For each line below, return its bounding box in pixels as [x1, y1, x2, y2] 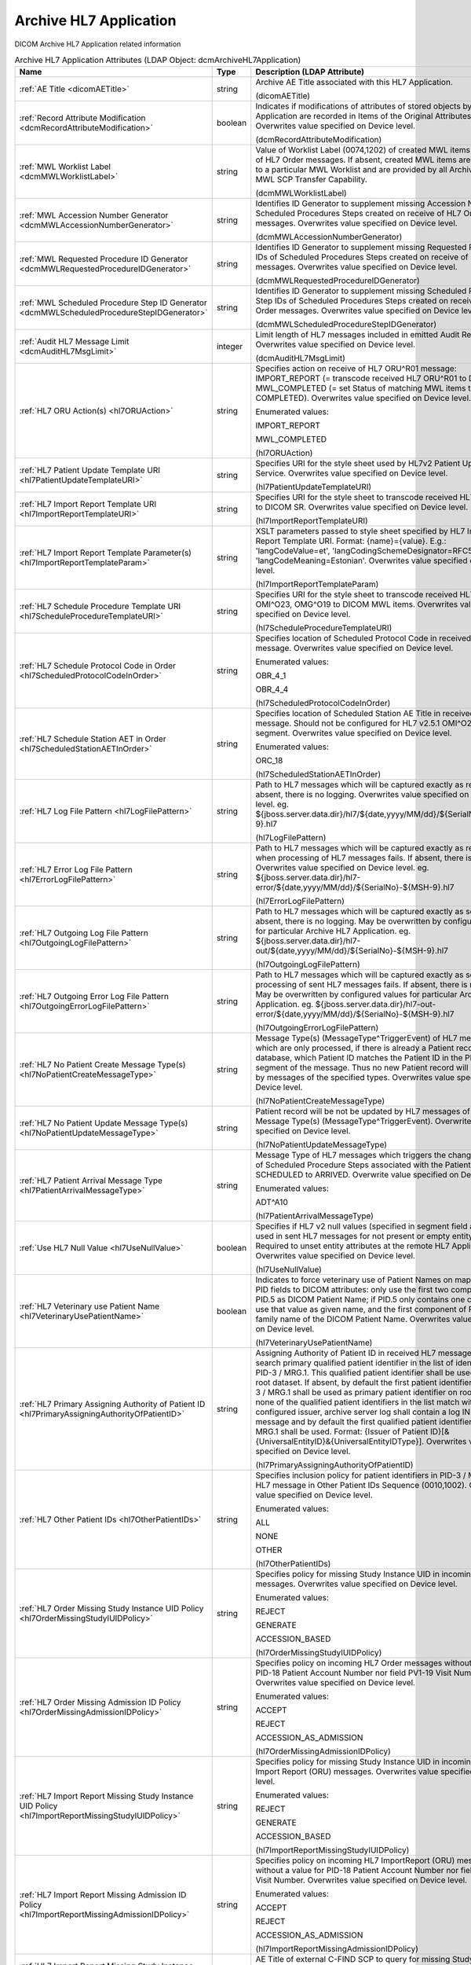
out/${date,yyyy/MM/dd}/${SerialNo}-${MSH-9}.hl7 [255, 946, 449, 957]
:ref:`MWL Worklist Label [19, 161, 111, 172]
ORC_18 [255, 755, 283, 766]
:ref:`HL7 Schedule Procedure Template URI [19, 601, 181, 612]
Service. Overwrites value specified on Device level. [255, 468, 448, 479]
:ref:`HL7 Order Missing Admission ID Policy [19, 1697, 181, 1708]
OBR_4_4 [255, 684, 289, 695]
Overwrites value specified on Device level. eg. [255, 862, 429, 873]
